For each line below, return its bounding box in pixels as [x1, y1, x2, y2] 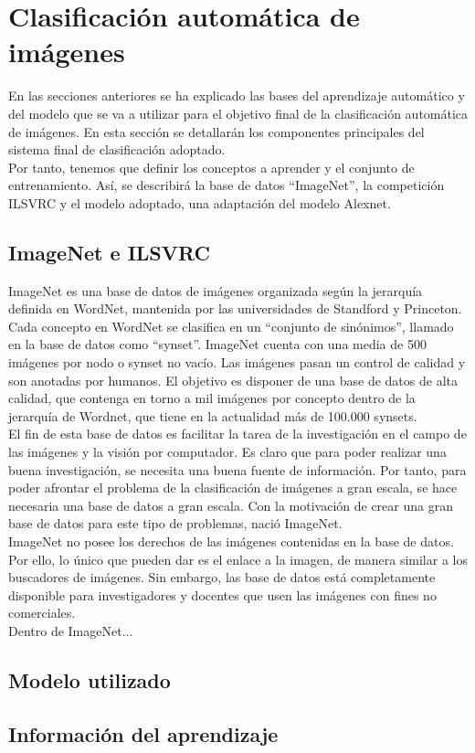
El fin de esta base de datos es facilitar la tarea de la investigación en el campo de [8, 424, 467, 443]
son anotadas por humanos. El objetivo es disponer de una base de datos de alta [8, 370, 458, 389]
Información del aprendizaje [8, 719, 279, 748]
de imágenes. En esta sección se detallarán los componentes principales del [8, 122, 425, 141]
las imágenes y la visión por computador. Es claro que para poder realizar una [8, 442, 447, 461]
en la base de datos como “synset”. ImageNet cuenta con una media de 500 [8, 334, 427, 354]
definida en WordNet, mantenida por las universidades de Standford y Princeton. [8, 299, 462, 318]
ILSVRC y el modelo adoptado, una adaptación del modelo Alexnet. [8, 193, 391, 212]
